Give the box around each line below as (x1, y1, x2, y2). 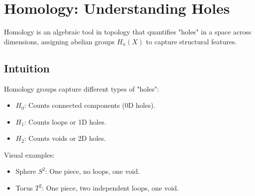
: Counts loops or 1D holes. (24, 116, 106, 127)
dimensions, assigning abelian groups (4, 36, 115, 46)
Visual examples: (4, 149, 55, 160)
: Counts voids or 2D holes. (24, 133, 106, 143)
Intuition (4, 60, 50, 75)
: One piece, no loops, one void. (45, 166, 140, 176)
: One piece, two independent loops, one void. (42, 183, 179, 193)
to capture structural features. (146, 36, 237, 46)
